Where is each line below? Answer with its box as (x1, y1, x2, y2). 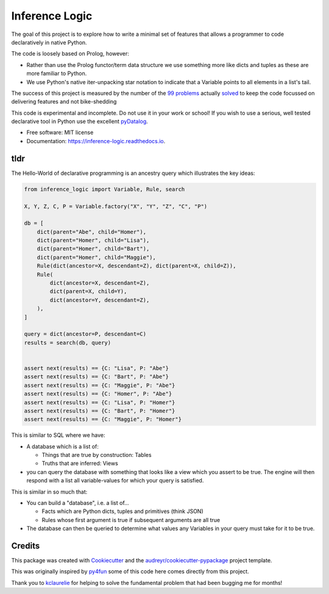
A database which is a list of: (26, 442, 99, 450)
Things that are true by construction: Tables (41, 451, 152, 459)
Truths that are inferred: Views (41, 460, 118, 467)
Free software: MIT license (26, 129, 94, 136)
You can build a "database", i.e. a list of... (26, 500, 129, 506)
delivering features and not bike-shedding (11, 98, 117, 105)
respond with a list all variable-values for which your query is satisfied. (26, 477, 204, 484)
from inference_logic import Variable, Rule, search (24, 186, 185, 193)
